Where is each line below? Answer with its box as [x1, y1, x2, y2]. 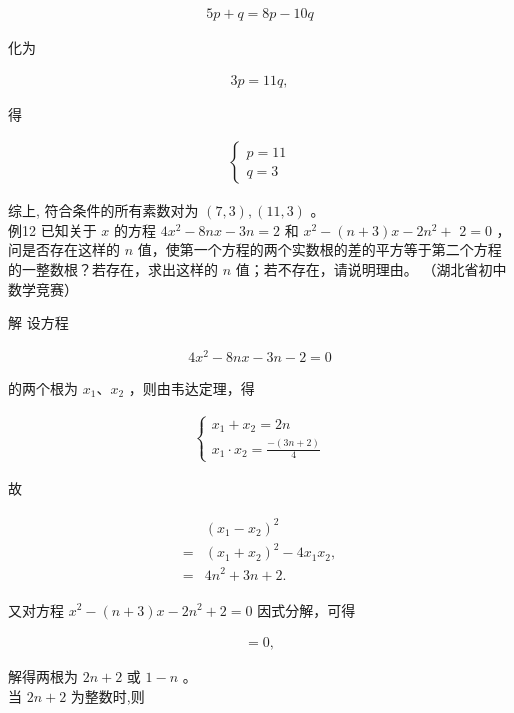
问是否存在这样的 [8, 239, 120, 260]
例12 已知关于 [8, 219, 97, 240]
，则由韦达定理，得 [128, 377, 255, 398]
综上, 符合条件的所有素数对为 [8, 200, 199, 221]
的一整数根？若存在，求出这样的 [8, 259, 218, 280]
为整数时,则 [70, 685, 145, 706]
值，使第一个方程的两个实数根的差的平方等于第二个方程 [137, 239, 502, 260]
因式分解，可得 [257, 599, 356, 620]
